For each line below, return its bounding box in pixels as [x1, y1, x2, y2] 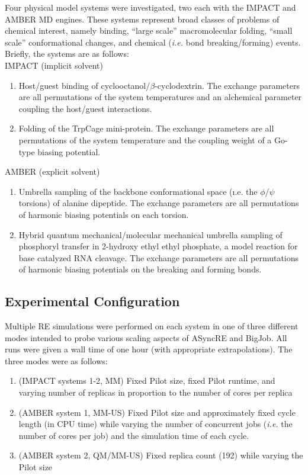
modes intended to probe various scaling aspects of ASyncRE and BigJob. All [5, 331, 287, 344]
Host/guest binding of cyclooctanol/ [18, 79, 150, 91]
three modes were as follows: [5, 354, 108, 367]
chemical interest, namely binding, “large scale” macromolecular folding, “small [5, 24, 293, 37]
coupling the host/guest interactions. [18, 102, 152, 114]
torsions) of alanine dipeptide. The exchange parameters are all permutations [18, 197, 299, 209]
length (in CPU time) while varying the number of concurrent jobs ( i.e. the [18, 418, 293, 430]
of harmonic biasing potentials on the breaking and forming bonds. [18, 263, 262, 275]
